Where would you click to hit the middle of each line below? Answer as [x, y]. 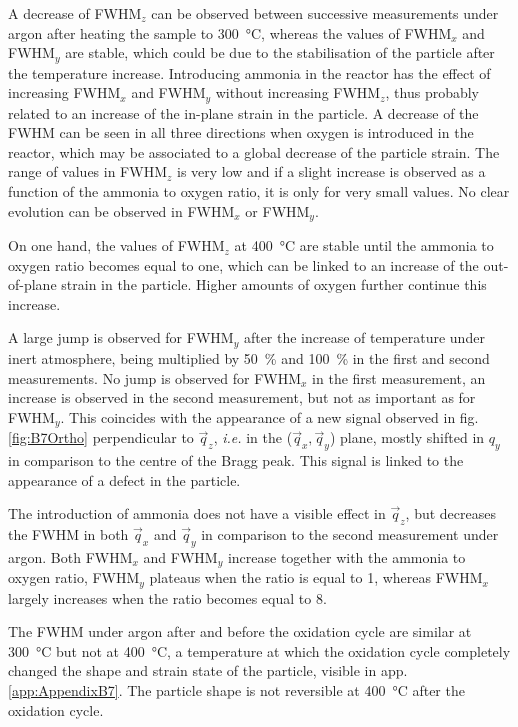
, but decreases [450, 513]
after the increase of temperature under [364, 337]
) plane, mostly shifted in [407, 437]
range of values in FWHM [87, 171]
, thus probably [432, 92]
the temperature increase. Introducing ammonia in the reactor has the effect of [249, 72]
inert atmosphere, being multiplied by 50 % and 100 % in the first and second [249, 357]
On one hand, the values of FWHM [116, 245]
